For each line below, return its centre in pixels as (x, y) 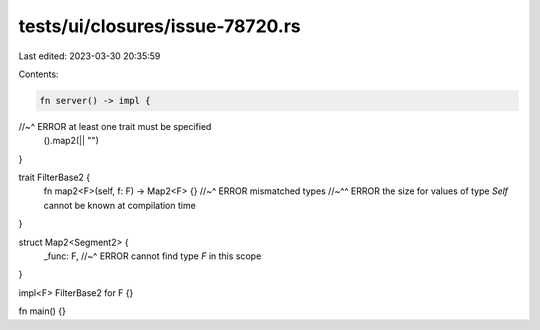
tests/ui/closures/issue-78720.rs (160, 26)
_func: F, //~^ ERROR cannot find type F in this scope (152, 256)
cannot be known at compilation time (120, 205)
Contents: (38, 74)
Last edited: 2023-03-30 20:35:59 (89, 56)
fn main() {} (42, 311)
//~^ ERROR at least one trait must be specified (115, 126)
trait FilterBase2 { (54, 177)
